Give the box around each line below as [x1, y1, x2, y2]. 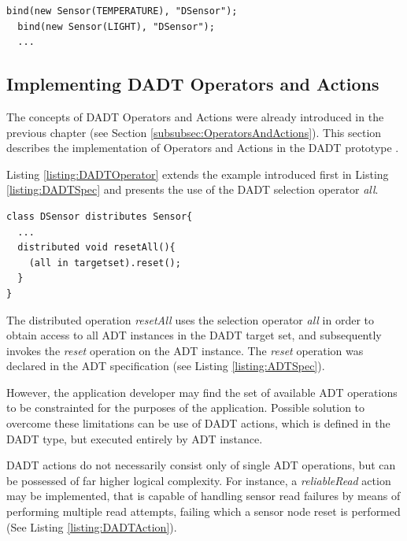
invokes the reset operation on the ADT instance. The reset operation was [6, 342, 364, 358]
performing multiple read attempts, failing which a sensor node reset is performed [6, 503, 401, 520]
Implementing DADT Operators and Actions [6, 72, 379, 96]
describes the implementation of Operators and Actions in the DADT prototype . [6, 139, 399, 156]
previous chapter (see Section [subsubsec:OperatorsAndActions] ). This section [6, 124, 382, 140]
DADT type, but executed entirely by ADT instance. [6, 430, 263, 447]
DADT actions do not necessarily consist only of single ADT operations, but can [6, 457, 396, 473]
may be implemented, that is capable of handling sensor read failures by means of [6, 487, 401, 504]
